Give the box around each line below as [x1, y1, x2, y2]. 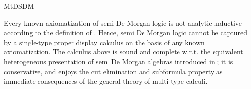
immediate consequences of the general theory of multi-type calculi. [4, 76, 208, 86]
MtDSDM [4, 1, 34, 11]
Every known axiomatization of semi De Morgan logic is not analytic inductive [4, 17, 242, 28]
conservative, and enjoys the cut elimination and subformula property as [4, 66, 223, 76]
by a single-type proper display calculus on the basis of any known [4, 37, 205, 47]
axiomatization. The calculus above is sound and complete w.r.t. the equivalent [4, 46, 243, 57]
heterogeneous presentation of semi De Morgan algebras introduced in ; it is [4, 56, 233, 66]
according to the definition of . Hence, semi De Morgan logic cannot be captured [4, 27, 248, 38]
